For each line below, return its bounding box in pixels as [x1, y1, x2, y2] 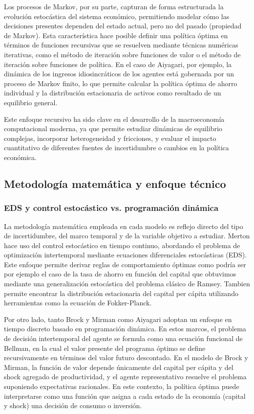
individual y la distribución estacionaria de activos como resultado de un [4, 88, 221, 98]
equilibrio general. [4, 97, 58, 107]
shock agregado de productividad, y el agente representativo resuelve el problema [4, 371, 247, 382]
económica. [4, 152, 37, 162]
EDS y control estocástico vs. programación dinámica [4, 202, 219, 214]
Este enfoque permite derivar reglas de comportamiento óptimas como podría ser [4, 259, 246, 269]
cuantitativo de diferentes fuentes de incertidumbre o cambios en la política [4, 142, 229, 153]
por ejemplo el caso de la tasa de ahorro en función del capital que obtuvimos [4, 269, 236, 279]
